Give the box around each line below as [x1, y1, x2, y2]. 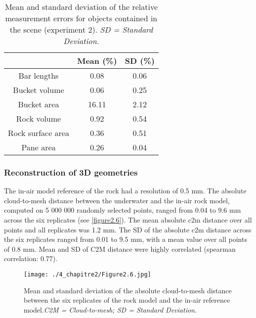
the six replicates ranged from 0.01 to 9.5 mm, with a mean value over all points [4, 234, 247, 244]
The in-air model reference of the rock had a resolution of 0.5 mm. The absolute [4, 185, 247, 196]
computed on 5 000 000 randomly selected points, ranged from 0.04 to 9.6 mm [4, 205, 241, 215]
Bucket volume [13, 84, 64, 95]
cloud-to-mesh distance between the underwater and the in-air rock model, [4, 195, 230, 205]
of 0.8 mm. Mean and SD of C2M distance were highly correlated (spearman [4, 243, 236, 254]
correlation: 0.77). [4, 253, 58, 264]
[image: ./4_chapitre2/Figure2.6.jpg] [24, 271, 151, 278]
